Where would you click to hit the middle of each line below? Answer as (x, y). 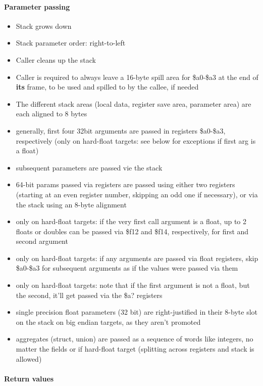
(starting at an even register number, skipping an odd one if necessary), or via (137, 194)
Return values (29, 378)
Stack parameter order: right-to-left (71, 43)
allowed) (29, 358)
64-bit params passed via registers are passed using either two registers (125, 184)
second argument (42, 241)
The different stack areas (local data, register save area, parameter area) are (134, 103)
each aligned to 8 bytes (51, 114)
